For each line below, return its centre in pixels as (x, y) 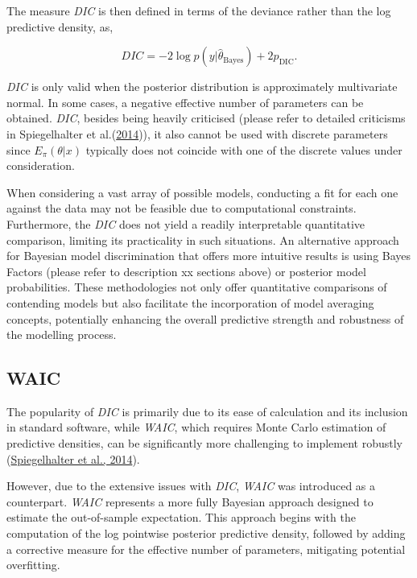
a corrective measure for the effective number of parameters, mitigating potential (206, 549)
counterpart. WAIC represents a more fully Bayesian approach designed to (190, 501)
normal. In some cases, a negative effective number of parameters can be (185, 102)
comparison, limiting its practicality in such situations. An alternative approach (203, 239)
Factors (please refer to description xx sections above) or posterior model (186, 271)
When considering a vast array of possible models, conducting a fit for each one (202, 192)
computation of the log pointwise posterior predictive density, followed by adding (206, 533)
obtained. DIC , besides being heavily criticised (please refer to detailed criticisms (206, 118)
